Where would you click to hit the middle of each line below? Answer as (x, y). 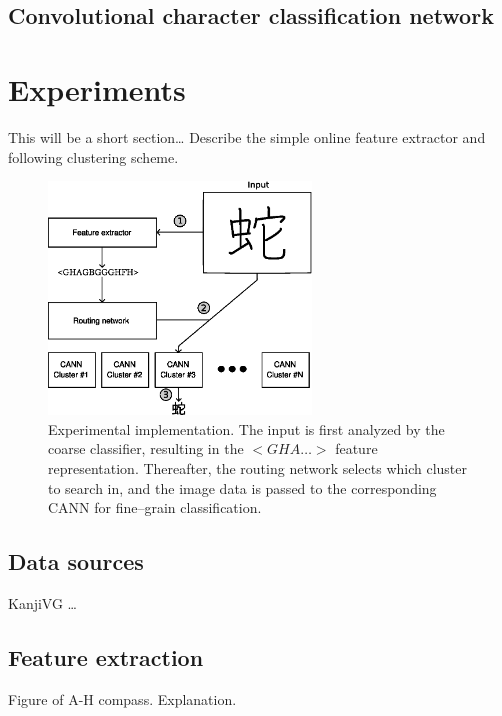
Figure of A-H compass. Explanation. (122, 698)
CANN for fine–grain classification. (155, 507)
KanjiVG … (42, 603)
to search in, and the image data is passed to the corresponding (242, 487)
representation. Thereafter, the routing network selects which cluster (258, 468)
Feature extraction (106, 656)
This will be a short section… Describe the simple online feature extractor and (247, 136)
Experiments (97, 88)
